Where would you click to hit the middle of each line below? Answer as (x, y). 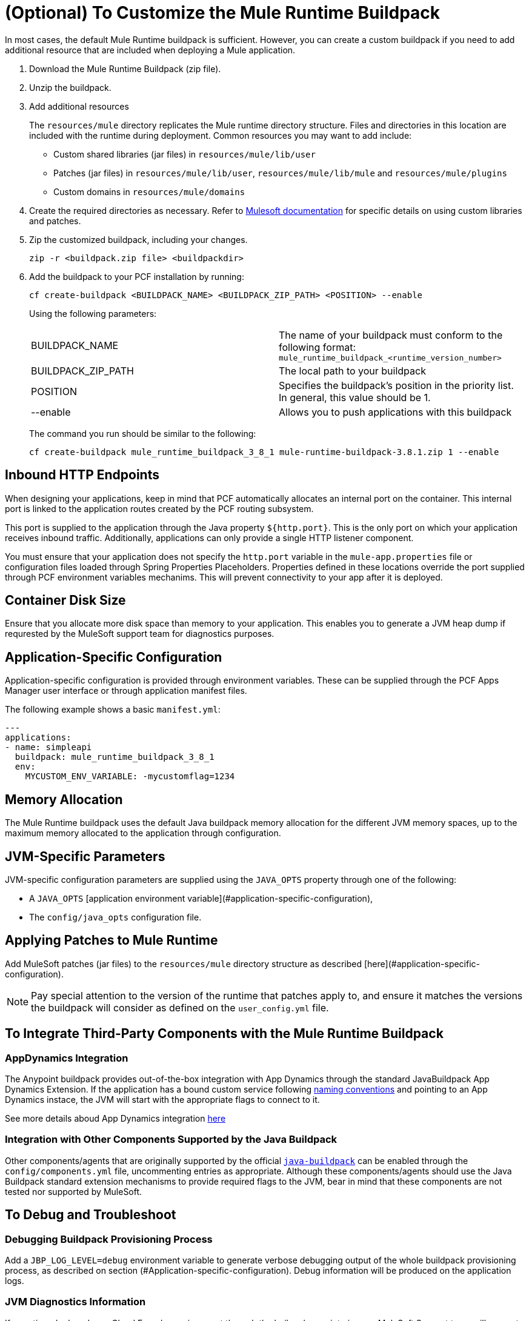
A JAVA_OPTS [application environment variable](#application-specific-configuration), (201, 898)
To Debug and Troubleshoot (91, 1215)
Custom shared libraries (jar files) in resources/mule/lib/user (185, 154)
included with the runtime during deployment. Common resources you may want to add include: (221, 135)
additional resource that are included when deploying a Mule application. (150, 50)
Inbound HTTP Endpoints (82, 475)
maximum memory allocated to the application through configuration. (143, 833)
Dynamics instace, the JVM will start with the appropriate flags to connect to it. (162, 1100)
